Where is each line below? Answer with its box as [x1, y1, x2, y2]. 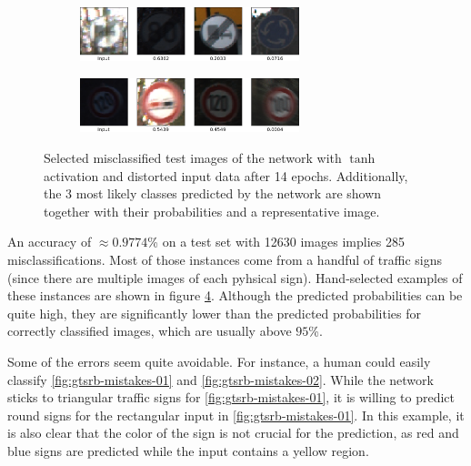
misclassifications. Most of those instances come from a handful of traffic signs [7, 250, 442, 268]
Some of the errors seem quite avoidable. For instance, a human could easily [7, 351, 431, 370]
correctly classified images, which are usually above [7, 321, 292, 340]
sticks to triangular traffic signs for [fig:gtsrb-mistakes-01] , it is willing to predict [7, 388, 456, 407]
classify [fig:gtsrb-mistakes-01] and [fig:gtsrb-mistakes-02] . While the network [7, 370, 434, 389]
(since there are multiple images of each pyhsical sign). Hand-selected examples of [7, 268, 463, 287]
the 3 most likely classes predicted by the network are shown [44, 184, 382, 203]
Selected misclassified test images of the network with [44, 148, 342, 167]
